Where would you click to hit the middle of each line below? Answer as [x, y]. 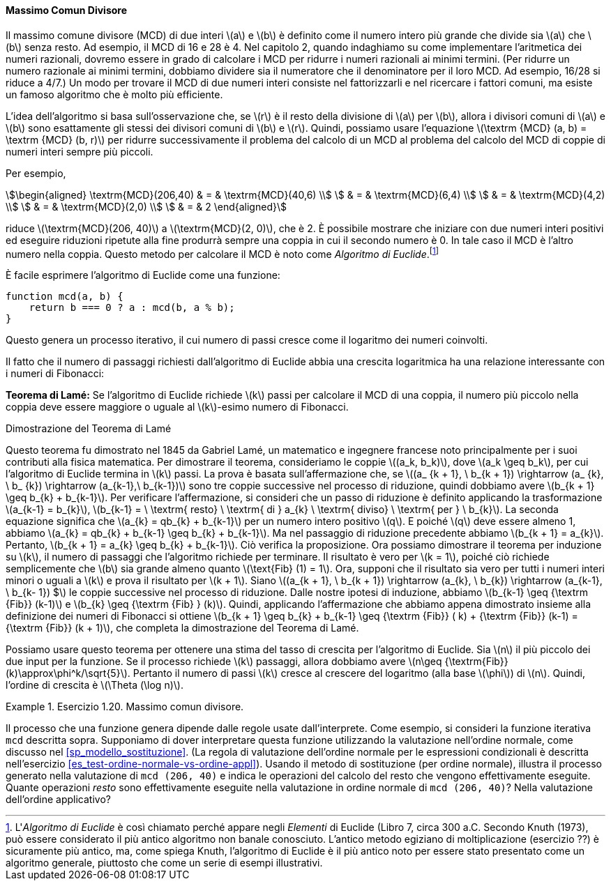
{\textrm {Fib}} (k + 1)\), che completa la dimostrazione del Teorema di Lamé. [182, 628]
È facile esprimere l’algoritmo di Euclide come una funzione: [143, 275]
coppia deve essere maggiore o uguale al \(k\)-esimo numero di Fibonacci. [177, 407]
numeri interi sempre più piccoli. [80, 151]
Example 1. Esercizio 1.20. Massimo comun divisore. [125, 707]
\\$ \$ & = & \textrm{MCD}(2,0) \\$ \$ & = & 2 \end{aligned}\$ [146, 206]
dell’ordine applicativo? [58, 800]
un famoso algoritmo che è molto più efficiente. [114, 94]
